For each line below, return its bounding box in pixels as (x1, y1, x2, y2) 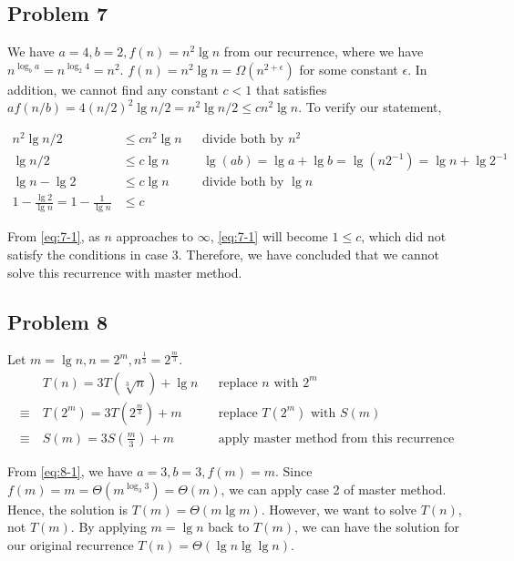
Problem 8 (7, 307, 108, 335)
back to (208, 517, 250, 536)
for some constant (299, 59, 398, 78)
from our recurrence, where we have (223, 42, 424, 61)
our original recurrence (7, 535, 134, 554)
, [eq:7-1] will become (210, 227, 328, 246)
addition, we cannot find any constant (7, 79, 219, 98)
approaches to (116, 227, 194, 246)
